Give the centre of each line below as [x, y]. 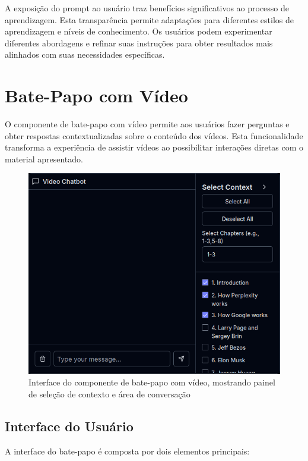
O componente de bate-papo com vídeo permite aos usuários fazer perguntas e [147, 124]
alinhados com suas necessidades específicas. [85, 54]
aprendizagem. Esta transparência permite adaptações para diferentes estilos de [149, 19]
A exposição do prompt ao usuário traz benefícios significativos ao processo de [147, 8]
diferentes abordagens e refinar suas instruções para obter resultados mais [139, 43]
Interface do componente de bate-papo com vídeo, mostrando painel [152, 382]
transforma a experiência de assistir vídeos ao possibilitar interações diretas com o [154, 147]
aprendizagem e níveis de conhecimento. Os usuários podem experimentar [139, 31]
